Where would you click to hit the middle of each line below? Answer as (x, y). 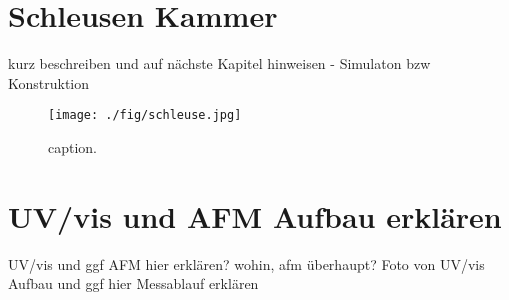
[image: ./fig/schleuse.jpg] (145, 115)
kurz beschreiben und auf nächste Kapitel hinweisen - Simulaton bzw (219, 63)
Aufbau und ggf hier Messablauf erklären (133, 283)
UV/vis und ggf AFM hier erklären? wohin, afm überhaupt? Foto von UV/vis (246, 263)
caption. (73, 146)
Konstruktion (49, 82)
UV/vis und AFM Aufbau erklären (255, 215)
